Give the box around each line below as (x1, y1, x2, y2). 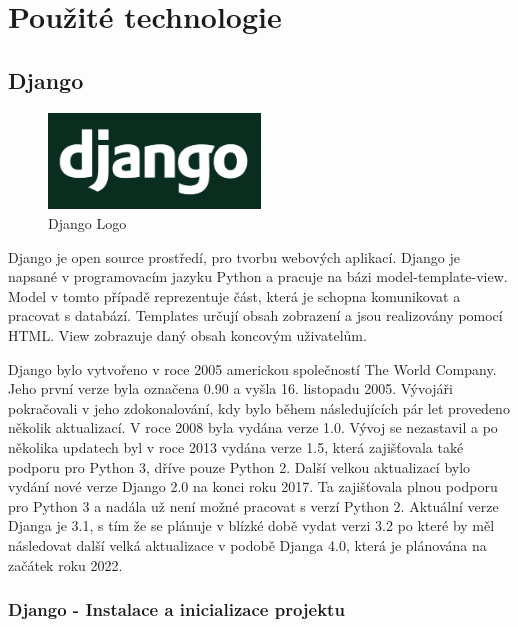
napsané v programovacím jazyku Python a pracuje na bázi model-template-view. (8, 266, 508, 287)
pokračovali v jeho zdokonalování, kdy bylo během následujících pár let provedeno (8, 397, 510, 418)
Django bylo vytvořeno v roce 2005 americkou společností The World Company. (8, 358, 497, 379)
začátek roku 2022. (8, 554, 123, 575)
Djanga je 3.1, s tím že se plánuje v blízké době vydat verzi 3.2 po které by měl (8, 515, 495, 536)
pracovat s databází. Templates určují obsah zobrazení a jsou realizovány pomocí (8, 305, 503, 326)
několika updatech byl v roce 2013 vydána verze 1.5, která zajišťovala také (8, 436, 464, 457)
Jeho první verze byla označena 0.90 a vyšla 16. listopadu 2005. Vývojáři (8, 378, 453, 399)
